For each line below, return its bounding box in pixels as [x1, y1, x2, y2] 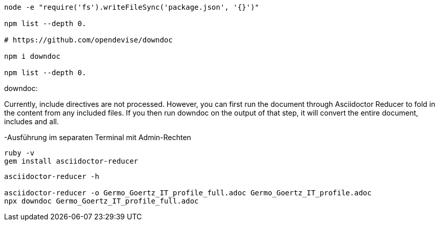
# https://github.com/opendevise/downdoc [4, 36, 173, 44]
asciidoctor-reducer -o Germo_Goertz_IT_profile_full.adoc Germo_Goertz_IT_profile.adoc [4, 189, 372, 197]
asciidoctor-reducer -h [4, 172, 99, 181]
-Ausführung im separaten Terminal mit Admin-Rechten [4, 133, 191, 142]
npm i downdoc [4, 52, 61, 60]
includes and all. [4, 117, 59, 126]
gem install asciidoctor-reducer [4, 157, 138, 165]
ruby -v [4, 149, 35, 157]
